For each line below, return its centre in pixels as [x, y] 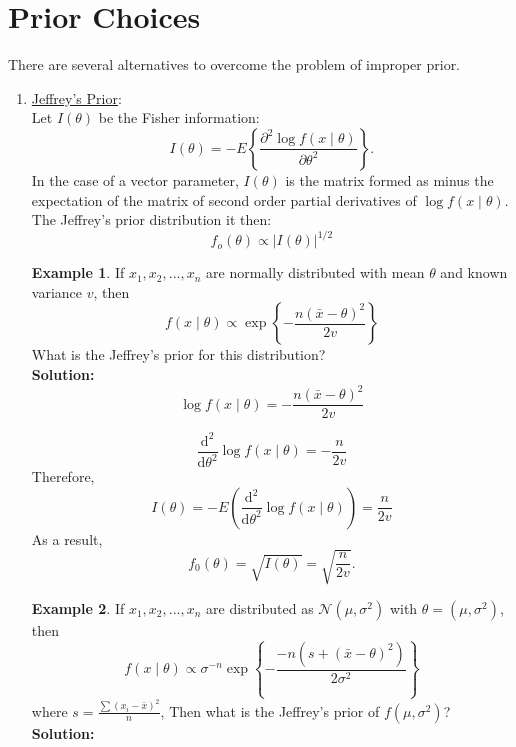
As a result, [67, 538]
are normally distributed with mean [315, 272]
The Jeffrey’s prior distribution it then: [151, 219]
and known [474, 272]
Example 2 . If [78, 607]
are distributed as [260, 607]
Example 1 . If [78, 272]
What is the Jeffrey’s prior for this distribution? [178, 354]
